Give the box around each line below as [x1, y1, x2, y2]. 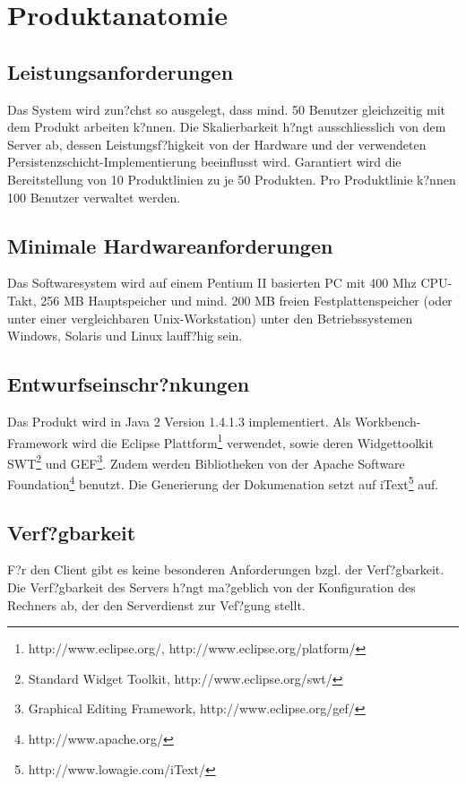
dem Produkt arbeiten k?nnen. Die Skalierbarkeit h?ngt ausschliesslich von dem [7, 117, 446, 136]
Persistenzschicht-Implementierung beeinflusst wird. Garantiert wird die [7, 152, 401, 171]
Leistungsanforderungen [7, 57, 234, 85]
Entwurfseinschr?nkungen [7, 370, 250, 398]
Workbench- [354, 411, 421, 430]
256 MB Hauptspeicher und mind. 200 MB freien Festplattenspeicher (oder [40, 290, 453, 309]
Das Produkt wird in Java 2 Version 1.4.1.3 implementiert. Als [7, 411, 351, 430]
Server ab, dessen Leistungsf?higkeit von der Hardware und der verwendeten [7, 134, 427, 153]
